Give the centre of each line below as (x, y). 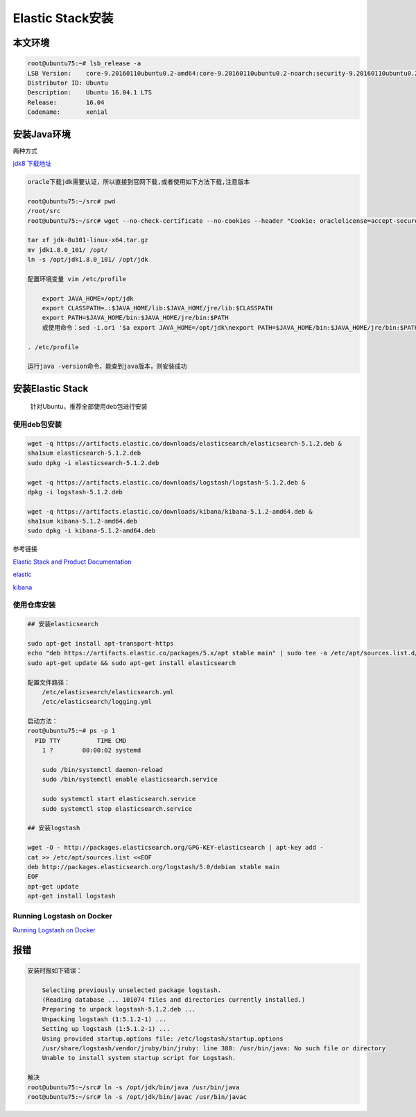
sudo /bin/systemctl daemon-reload (102, 770)
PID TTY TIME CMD (81, 740)
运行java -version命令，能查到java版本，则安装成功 (107, 367)
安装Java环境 (42, 134)
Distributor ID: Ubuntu (68, 83)
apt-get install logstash (71, 896)
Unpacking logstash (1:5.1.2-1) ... (104, 1019)
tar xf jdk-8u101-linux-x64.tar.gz (88, 240)
